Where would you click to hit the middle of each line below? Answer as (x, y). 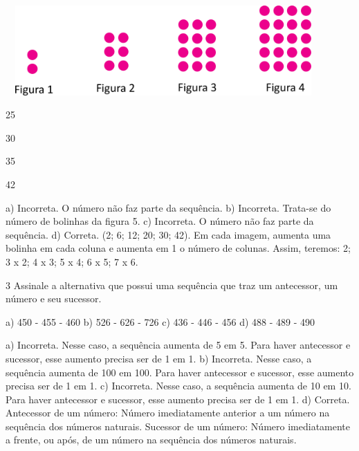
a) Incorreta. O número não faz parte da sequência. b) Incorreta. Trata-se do (168, 207)
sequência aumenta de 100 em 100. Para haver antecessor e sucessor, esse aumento (180, 372)
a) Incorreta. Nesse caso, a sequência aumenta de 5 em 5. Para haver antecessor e (178, 345)
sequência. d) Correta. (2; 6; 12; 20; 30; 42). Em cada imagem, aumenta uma (168, 234)
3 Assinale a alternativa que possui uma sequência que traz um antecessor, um (172, 285)
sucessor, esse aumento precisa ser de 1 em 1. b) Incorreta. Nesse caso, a (159, 358)
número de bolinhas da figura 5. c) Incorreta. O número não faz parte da (160, 221)
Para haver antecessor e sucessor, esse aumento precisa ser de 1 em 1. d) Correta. (178, 399)
